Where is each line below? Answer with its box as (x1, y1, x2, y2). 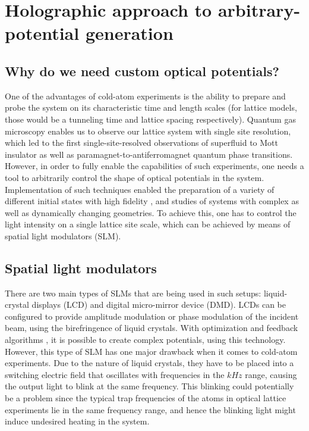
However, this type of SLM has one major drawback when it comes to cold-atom (5, 345, 298, 357)
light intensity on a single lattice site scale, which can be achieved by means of (5, 218, 291, 230)
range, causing (245, 368, 297, 380)
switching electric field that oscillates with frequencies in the (5, 368, 225, 380)
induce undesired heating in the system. (5, 415, 150, 427)
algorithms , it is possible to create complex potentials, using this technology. (5, 333, 286, 346)
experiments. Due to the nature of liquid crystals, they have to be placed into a (5, 357, 294, 369)
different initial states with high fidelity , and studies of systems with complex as (5, 195, 299, 207)
